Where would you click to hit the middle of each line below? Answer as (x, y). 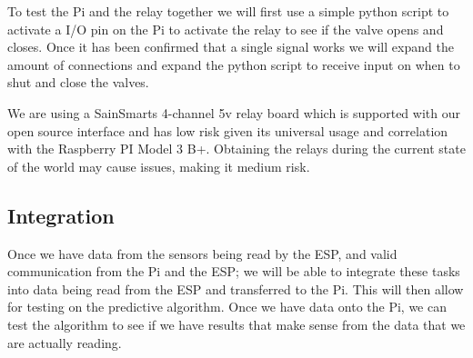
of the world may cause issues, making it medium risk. (159, 166)
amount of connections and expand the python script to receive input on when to (234, 64)
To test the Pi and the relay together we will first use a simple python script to (228, 11)
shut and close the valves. (78, 82)
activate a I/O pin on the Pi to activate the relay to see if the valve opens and (226, 29)
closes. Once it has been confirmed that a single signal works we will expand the (231, 47)
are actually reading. (65, 342)
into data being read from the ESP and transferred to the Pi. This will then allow (236, 288)
